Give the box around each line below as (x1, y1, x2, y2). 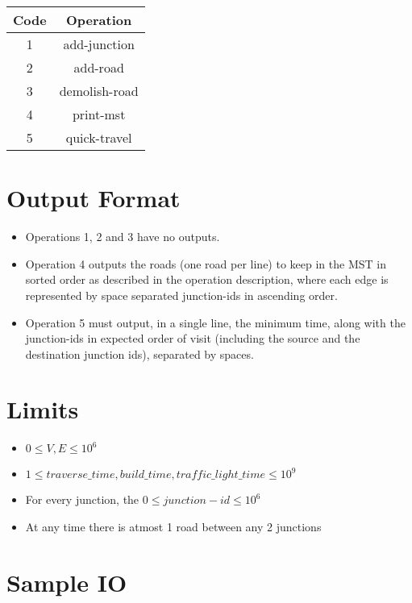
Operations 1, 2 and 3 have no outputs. (25, 228, 220, 245)
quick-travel (65, 128, 132, 147)
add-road (73, 58, 124, 77)
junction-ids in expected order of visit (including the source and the (25, 330, 360, 347)
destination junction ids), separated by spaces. (25, 345, 254, 362)
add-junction (63, 35, 135, 53)
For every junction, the (25, 491, 139, 508)
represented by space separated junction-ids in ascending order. (25, 286, 338, 303)
